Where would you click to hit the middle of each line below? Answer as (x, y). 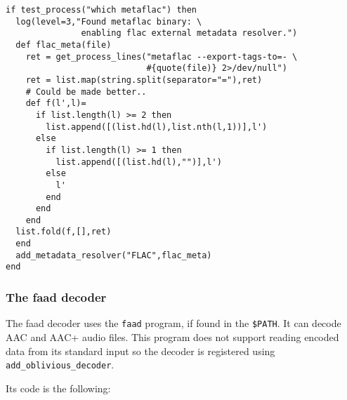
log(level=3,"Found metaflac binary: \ (109, 21)
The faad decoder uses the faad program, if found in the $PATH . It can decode (173, 323)
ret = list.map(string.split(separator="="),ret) (144, 80)
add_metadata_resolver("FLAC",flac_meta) (114, 255)
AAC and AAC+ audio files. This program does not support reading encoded (172, 336)
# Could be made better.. (86, 92)
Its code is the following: (58, 388)
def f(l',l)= (56, 104)
